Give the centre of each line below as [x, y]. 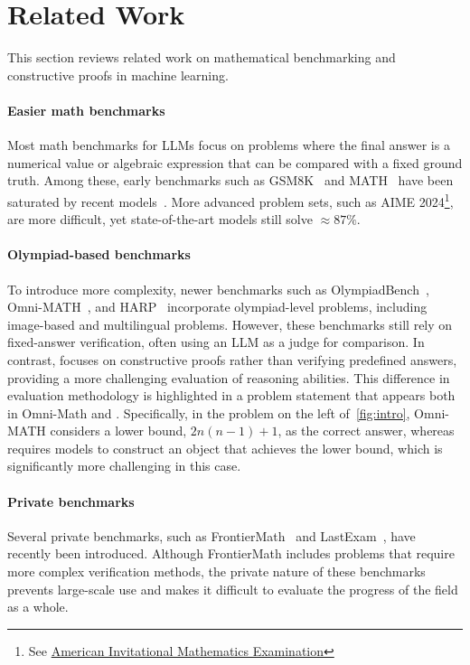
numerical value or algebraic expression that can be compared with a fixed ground [235, 162]
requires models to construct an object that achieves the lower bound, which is [225, 448]
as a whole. [38, 607]
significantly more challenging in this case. [124, 466]
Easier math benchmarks [86, 110]
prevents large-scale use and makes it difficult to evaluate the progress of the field [233, 589]
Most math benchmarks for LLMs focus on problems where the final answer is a [229, 145]
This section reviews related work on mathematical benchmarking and [202, 57]
